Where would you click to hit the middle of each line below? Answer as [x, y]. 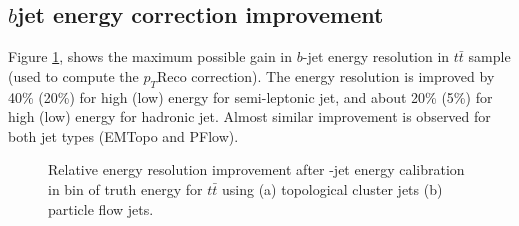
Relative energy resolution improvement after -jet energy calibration [256, 169]
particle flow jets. [101, 208]
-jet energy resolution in [376, 56]
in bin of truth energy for [125, 188]
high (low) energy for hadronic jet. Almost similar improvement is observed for [249, 116]
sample [489, 56]
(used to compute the [73, 75]
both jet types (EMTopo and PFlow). [123, 135]
